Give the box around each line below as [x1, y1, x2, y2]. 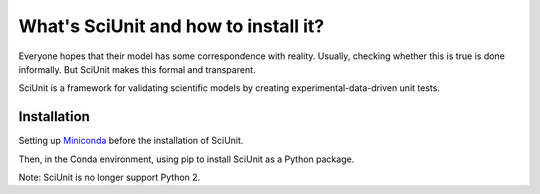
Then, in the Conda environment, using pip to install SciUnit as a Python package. [18, 153, 355, 165]
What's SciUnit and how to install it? [18, 15, 325, 37]
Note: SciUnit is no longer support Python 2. [18, 171, 201, 184]
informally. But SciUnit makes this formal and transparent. [18, 63, 256, 75]
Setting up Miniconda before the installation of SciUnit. [18, 135, 244, 147]
